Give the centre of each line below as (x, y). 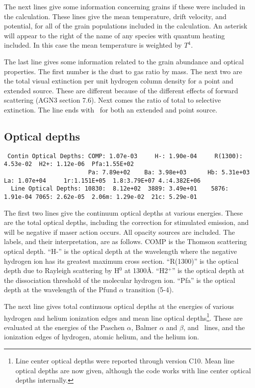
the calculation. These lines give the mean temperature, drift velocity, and (115, 16)
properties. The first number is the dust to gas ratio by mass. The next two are (123, 71)
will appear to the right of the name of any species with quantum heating (115, 35)
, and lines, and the (214, 327)
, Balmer (144, 327)
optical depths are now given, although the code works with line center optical (133, 370)
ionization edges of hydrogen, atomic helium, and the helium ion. (102, 337)
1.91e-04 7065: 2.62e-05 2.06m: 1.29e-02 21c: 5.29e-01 (101, 197)
